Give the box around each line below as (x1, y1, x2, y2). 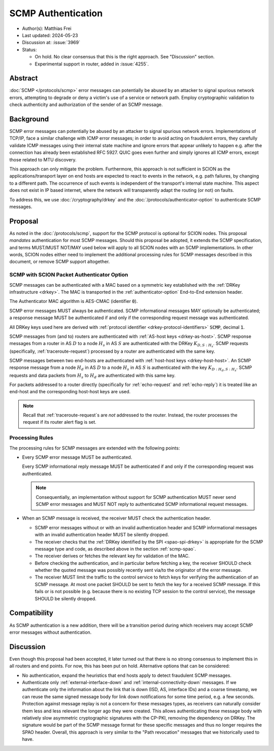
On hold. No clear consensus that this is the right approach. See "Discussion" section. (35, 54, 215, 60)
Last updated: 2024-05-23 (22, 32, 78, 38)
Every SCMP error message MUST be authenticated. (22, 454, 132, 460)
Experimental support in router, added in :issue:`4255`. (35, 61, 149, 67)
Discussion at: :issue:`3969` (22, 40, 81, 46)
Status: (22, 46, 37, 53)
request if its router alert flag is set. (23, 419, 96, 425)
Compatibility (9, 609, 53, 618)
